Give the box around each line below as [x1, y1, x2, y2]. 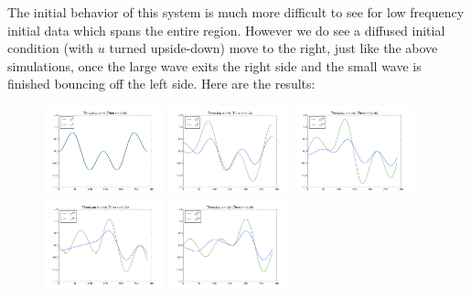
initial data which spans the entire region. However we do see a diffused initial [7, 20, 445, 39]
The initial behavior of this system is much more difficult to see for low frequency [7, 3, 465, 21]
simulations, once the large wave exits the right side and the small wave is [7, 56, 422, 75]
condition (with [7, 38, 94, 58]
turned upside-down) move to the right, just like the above [109, 38, 438, 58]
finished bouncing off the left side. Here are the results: [7, 74, 316, 93]
